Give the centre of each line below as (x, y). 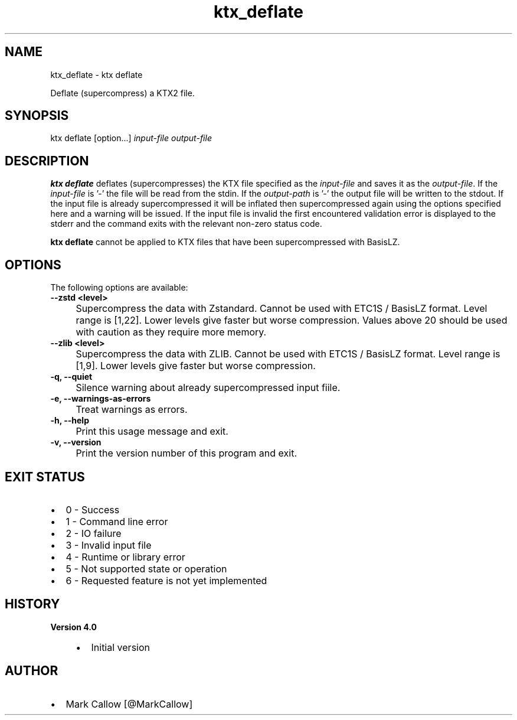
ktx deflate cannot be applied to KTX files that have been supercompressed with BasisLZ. (225, 242)
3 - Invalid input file (109, 545)
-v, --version (76, 442)
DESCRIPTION (47, 161)
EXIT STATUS (45, 477)
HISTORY (32, 604)
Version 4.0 (73, 627)
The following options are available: (119, 288)
